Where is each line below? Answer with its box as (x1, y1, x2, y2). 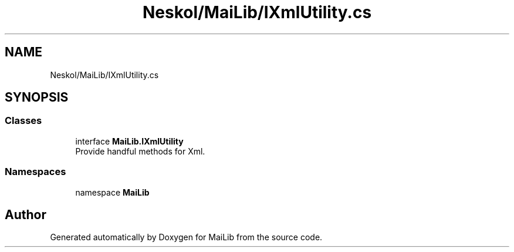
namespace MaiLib (75, 187, 150, 197)
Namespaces (5, 166, 66, 178)
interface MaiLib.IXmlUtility (75, 136, 184, 146)
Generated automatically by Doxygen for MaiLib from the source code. (50, 232, 323, 243)
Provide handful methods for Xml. (75, 146, 205, 156)
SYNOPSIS (5, 90, 69, 105)
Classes (5, 115, 42, 127)
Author (5, 207, 46, 222)
